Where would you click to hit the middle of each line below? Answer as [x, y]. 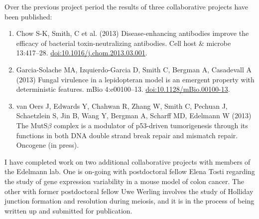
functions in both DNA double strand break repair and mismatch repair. [127, 135]
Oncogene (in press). [48, 145]
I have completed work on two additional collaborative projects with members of [128, 161]
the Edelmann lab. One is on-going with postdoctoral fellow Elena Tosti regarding [130, 171]
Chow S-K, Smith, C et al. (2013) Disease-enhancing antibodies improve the [132, 33]
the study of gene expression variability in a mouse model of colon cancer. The [125, 181]
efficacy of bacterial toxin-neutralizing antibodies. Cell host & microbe [124, 43]
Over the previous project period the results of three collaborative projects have [127, 6]
